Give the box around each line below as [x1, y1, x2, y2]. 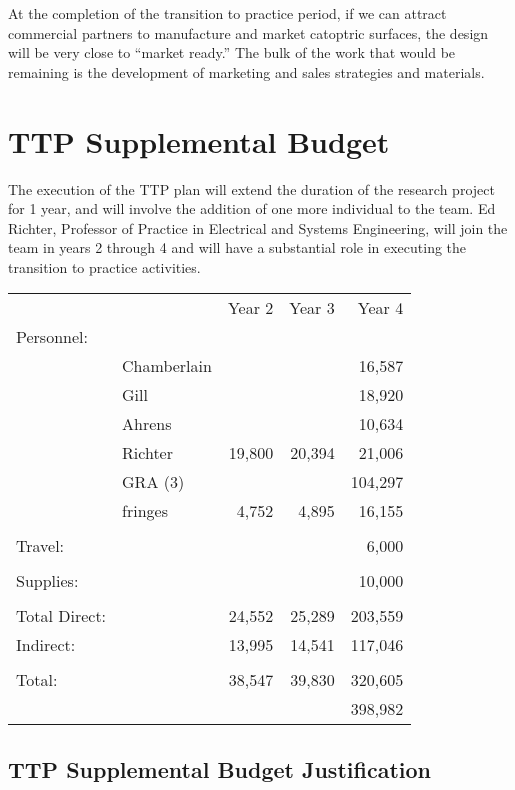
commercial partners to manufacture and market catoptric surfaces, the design [8, 22, 489, 43]
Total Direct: [16, 604, 107, 628]
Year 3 [289, 296, 335, 320]
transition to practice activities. [8, 256, 201, 277]
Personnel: [16, 325, 88, 349]
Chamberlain [122, 354, 212, 378]
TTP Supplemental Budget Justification [8, 753, 431, 784]
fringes [122, 499, 168, 523]
